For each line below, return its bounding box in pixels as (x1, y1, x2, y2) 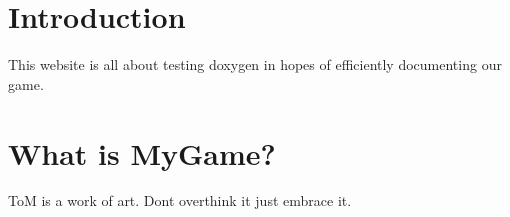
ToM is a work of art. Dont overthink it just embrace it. (8, 190, 352, 211)
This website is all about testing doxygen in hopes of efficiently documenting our (8, 54, 502, 75)
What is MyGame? (8, 132, 276, 173)
